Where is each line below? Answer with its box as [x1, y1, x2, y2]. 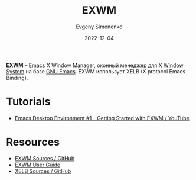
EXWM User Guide [14, 161, 61, 168]
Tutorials [6, 95, 51, 108]
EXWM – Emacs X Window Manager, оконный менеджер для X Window [6, 62, 184, 69]
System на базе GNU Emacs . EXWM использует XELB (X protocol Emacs [6, 67, 186, 75]
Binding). [6, 74, 28, 81]
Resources [6, 136, 60, 149]
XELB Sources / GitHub [14, 167, 71, 175]
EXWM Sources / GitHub [14, 155, 75, 162]
